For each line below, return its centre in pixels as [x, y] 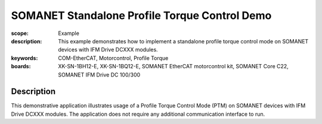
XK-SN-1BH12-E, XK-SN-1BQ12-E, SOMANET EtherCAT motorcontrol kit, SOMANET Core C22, [173, 66]
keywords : [24, 58]
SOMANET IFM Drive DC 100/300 [99, 75]
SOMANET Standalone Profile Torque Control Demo [141, 15]
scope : [20, 33]
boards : [21, 66]
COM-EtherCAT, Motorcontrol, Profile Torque [113, 58]
